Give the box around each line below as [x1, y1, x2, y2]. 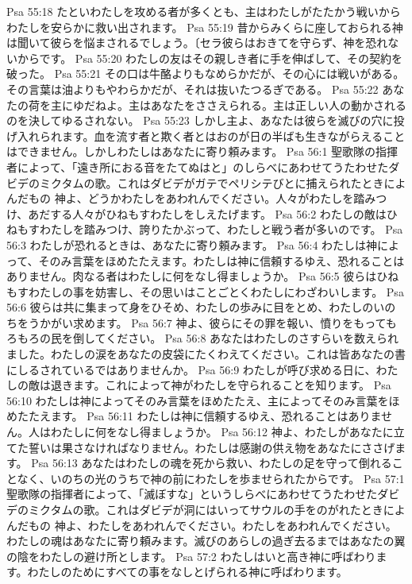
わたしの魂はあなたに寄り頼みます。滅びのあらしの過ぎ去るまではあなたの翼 [6, 532, 406, 549]
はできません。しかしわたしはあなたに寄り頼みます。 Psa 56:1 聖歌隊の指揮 [6, 143, 399, 160]
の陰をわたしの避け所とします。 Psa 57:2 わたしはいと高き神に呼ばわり [6, 547, 376, 564]
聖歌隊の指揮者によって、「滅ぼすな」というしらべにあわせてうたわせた [6, 485, 378, 502]
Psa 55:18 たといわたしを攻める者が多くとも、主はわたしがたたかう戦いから [6, 3, 401, 19]
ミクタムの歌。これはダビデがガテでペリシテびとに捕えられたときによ [39, 174, 406, 191]
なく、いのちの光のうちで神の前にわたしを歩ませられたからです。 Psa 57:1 [17, 470, 405, 486]
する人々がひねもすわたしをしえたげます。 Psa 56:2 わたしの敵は [50, 205, 387, 222]
